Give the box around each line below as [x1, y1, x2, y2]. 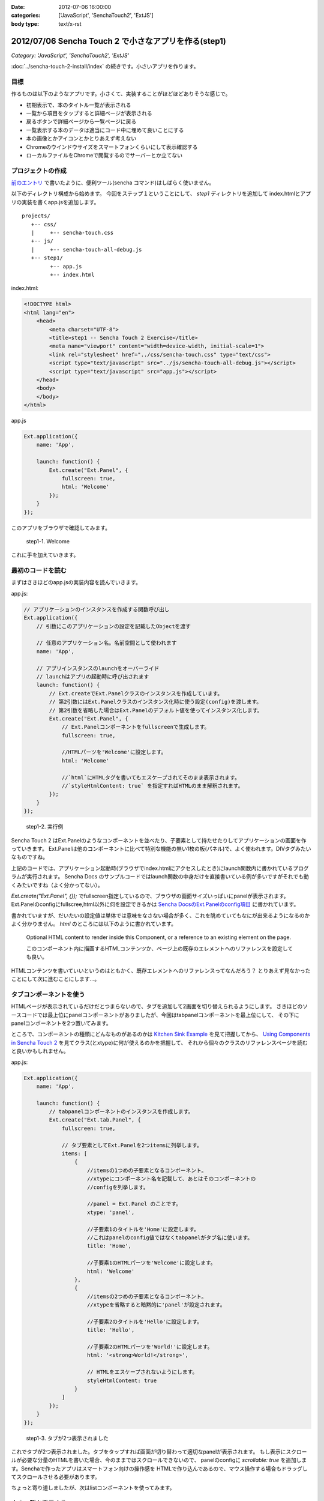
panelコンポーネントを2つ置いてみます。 [11, 1019, 112, 1027]
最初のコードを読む [11, 566, 67, 575]
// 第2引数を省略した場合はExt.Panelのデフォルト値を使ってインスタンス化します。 [49, 707, 263, 714]
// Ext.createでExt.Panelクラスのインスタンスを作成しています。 [49, 690, 223, 696]
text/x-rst [58, 20, 82, 27]
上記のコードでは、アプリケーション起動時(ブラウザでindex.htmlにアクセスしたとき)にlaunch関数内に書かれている [11, 865, 293, 872]
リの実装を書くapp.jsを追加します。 [11, 198, 100, 205]
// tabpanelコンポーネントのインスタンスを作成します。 [49, 1108, 194, 1115]
